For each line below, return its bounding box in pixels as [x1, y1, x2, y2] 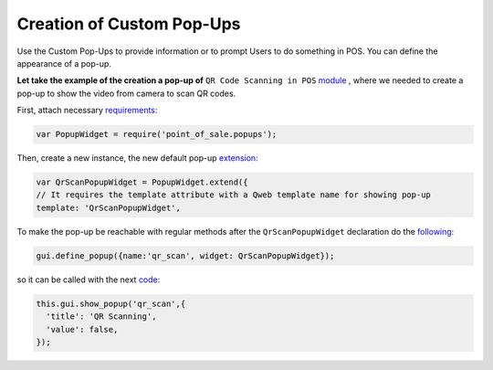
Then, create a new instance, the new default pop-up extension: [16, 153, 259, 164]
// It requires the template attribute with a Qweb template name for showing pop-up [36, 190, 431, 200]
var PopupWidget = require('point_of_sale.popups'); [36, 129, 278, 140]
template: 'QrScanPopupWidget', [36, 202, 182, 213]
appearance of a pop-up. [16, 58, 111, 69]
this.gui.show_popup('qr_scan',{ [36, 298, 186, 309]
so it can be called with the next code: [16, 274, 161, 285]
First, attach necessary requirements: [16, 105, 158, 116]
